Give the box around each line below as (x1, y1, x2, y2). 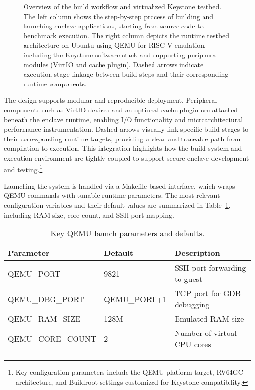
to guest (175, 273, 203, 285)
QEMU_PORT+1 (104, 293, 167, 305)
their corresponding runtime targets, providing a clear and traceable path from (4, 133, 241, 143)
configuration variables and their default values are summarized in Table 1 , (4, 199, 230, 210)
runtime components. (24, 78, 87, 88)
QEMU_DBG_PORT (8, 293, 84, 305)
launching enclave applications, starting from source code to (24, 21, 204, 31)
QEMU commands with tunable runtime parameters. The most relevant (4, 190, 220, 200)
